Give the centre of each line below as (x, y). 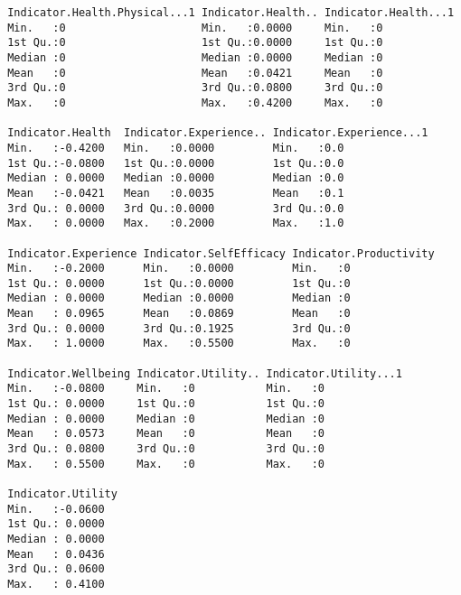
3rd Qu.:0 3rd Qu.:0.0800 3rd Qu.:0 (195, 88)
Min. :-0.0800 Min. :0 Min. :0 (166, 389)
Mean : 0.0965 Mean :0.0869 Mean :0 (179, 314)
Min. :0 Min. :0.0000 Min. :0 (195, 28)
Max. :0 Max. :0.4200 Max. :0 (195, 102)
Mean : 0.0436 (56, 554)
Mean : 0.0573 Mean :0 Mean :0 (166, 434)
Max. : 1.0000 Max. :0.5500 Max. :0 (179, 344)
